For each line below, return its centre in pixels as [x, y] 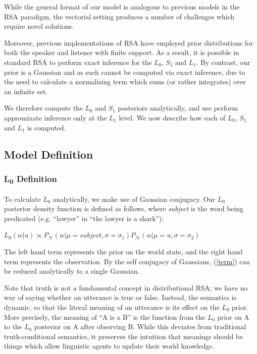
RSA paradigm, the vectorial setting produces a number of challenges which [119, 16]
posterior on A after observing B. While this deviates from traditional [140, 326]
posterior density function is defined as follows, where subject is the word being [124, 208]
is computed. [47, 127]
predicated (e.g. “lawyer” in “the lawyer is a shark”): [84, 218]
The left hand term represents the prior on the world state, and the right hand [123, 251]
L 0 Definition [31, 179]
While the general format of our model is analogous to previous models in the [122, 6]
